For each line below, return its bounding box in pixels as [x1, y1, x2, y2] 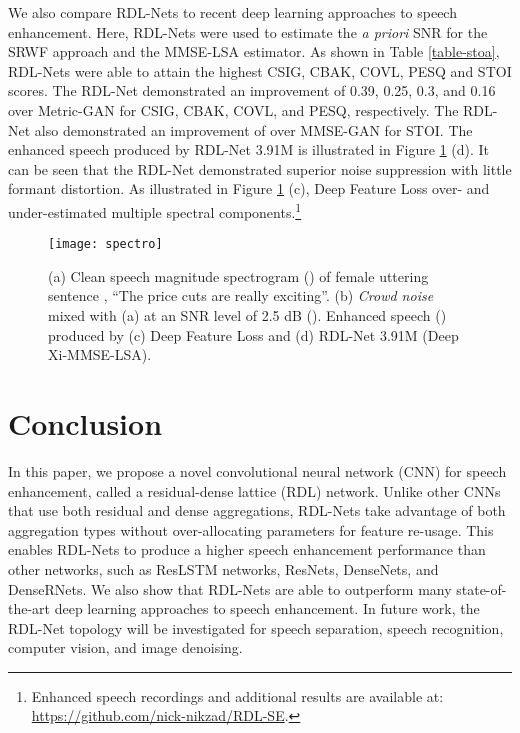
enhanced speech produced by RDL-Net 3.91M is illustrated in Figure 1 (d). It [8, 139, 490, 160]
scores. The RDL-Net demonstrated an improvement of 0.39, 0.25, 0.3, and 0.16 [8, 80, 496, 101]
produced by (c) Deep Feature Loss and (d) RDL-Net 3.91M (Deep [48, 324, 459, 345]
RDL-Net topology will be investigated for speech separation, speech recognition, [8, 617, 504, 638]
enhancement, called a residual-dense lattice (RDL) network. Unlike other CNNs [8, 480, 501, 501]
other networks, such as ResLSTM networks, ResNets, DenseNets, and [8, 558, 439, 579]
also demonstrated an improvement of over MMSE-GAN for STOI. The [34, 119, 473, 140]
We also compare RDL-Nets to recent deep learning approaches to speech [8, 2, 457, 22]
